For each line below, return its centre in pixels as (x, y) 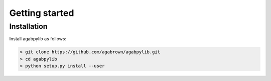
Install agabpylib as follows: (38, 39)
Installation (28, 26)
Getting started (42, 13)
